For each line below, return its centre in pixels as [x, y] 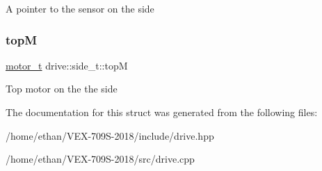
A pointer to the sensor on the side [80, 8]
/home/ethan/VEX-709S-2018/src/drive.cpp [100, 159]
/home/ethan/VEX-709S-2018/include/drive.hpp [110, 135]
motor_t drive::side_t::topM [67, 65]
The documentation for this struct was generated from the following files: [162, 112]
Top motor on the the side [62, 89]
